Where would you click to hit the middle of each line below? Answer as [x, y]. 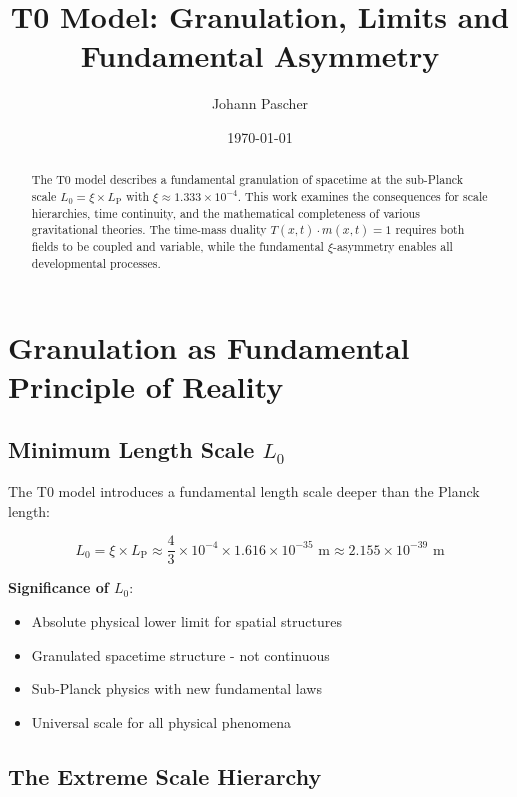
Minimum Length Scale [131, 449]
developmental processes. [96, 262]
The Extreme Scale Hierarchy [165, 775]
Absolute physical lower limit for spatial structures [186, 621]
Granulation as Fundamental [209, 346]
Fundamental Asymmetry [260, 55]
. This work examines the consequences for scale [362, 195]
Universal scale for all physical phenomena [161, 721]
